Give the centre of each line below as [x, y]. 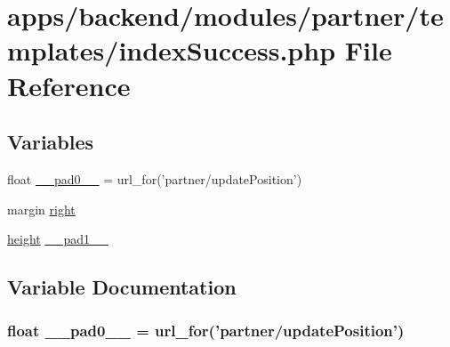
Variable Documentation [122, 287]
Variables [51, 142]
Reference [69, 85]
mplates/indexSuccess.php [172, 50]
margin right [41, 209]
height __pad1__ [58, 239]
